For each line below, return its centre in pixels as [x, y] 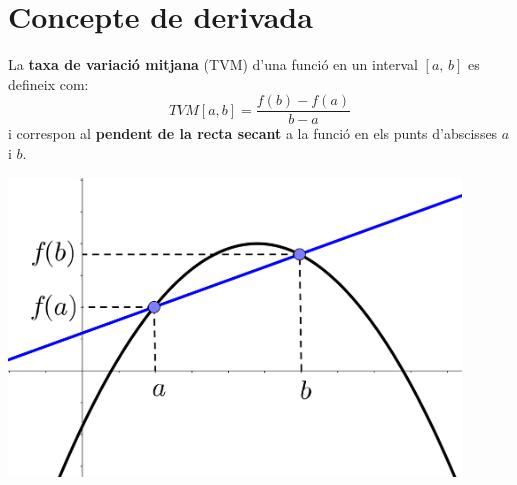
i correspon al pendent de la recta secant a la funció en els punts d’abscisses [253, 133]
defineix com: [48, 83]
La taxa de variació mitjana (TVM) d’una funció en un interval [213, 64]
